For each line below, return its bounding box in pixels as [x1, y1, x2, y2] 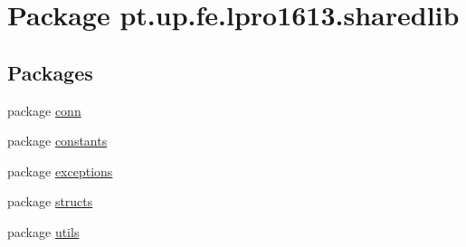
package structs [7, 192, 93, 211]
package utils [7, 222, 80, 241]
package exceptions [7, 161, 113, 180]
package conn [7, 100, 81, 119]
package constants [7, 131, 108, 150]
